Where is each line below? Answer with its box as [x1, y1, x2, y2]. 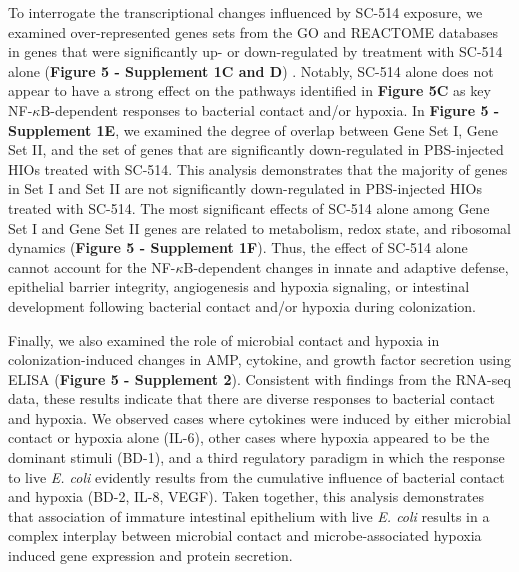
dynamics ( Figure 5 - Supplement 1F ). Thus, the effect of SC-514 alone [8, 237, 468, 258]
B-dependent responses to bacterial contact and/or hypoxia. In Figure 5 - [40, 99, 500, 120]
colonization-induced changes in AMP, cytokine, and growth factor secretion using [8, 349, 512, 370]
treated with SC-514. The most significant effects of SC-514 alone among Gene [8, 197, 490, 218]
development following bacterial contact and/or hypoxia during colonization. [8, 295, 477, 316]
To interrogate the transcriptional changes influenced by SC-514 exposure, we [8, 2, 483, 22]
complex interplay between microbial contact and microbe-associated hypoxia [8, 525, 482, 546]
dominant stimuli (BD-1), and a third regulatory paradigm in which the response [8, 447, 505, 468]
